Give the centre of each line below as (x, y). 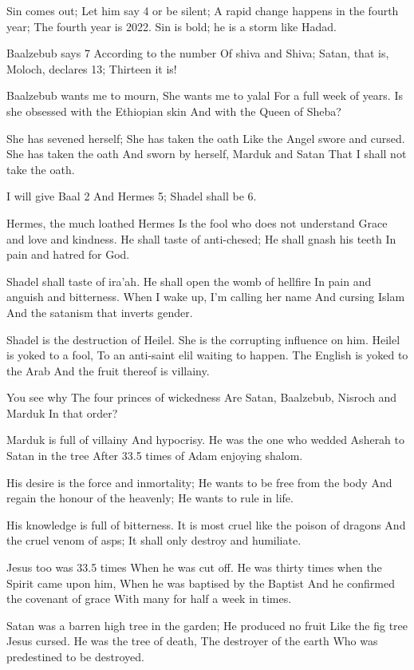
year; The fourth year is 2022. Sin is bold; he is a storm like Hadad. (172, 26)
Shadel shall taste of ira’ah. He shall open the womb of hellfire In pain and (189, 281)
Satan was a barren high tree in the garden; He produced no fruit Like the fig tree (207, 625)
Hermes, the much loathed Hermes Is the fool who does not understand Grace (197, 222)
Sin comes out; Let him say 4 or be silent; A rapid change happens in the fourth (203, 10)
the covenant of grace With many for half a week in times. (149, 599)
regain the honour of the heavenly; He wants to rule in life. (150, 498)
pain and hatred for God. (68, 254)
